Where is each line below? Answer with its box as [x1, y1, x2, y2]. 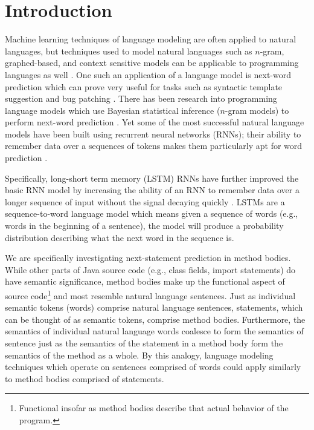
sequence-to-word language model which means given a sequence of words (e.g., [5, 207, 298, 220]
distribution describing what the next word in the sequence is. [5, 231, 234, 243]
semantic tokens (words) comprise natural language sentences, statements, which [5, 301, 303, 314]
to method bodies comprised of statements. [5, 372, 164, 385]
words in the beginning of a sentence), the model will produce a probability [5, 219, 284, 232]
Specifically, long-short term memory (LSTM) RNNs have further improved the [5, 171, 299, 184]
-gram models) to [225, 104, 289, 116]
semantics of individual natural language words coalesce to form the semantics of [5, 325, 304, 337]
